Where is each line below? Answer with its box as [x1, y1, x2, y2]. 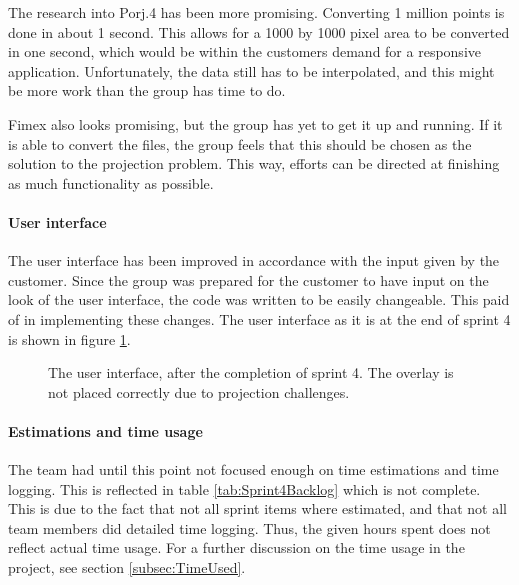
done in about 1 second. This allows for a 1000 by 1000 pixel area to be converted [8, 21, 510, 42]
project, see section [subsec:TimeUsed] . [8, 557, 246, 578]
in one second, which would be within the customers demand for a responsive [8, 41, 481, 62]
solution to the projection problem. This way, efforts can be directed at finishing [8, 153, 500, 174]
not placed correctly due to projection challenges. [48, 381, 350, 402]
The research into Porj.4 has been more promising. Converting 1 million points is [8, 2, 505, 22]
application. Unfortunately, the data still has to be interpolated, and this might [8, 60, 495, 81]
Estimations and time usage [8, 420, 203, 441]
